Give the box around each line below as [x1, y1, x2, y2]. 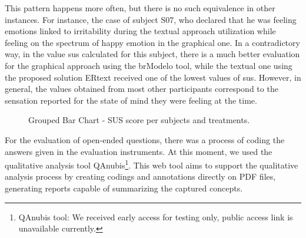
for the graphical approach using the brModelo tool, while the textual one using [5, 59, 292, 71]
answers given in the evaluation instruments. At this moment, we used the [5, 145, 272, 157]
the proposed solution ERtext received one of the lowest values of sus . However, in [5, 71, 301, 83]
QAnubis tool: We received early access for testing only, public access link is [18, 210, 293, 223]
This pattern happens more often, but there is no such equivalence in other [5, 2, 275, 14]
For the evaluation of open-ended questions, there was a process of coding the [5, 133, 285, 146]
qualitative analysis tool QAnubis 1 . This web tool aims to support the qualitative [5, 157, 298, 171]
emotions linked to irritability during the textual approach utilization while [5, 25, 276, 37]
